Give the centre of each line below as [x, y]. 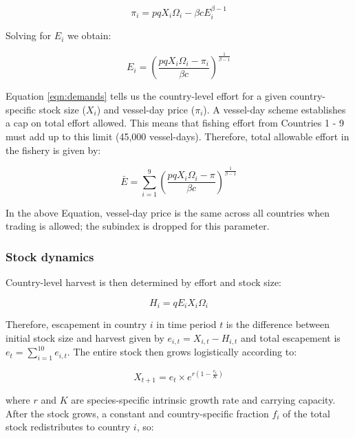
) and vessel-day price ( [146, 109]
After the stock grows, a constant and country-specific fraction [137, 413]
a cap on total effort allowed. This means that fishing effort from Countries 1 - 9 [175, 123]
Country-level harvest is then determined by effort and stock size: [143, 282]
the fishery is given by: [53, 150]
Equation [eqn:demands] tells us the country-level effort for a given [146, 96]
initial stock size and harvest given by [85, 337]
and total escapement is [291, 337]
